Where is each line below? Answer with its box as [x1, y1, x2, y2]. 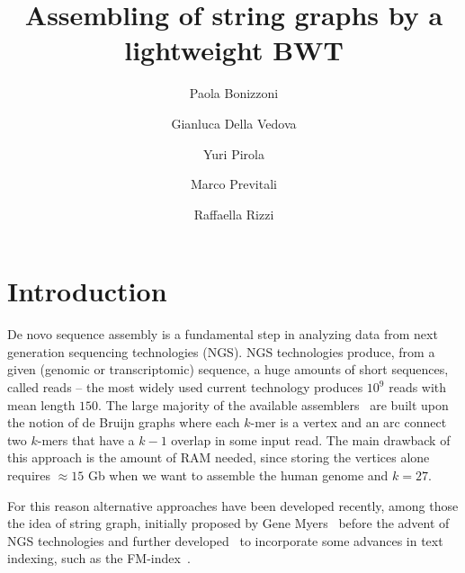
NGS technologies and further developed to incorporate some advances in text [7, 531, 443, 550]
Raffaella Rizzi [193, 204, 274, 223]
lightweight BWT [124, 31, 344, 68]
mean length [7, 395, 76, 414]
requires [7, 465, 50, 484]
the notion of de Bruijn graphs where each [7, 413, 240, 432]
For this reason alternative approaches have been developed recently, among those [7, 496, 459, 515]
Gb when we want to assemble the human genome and [87, 465, 389, 484]
